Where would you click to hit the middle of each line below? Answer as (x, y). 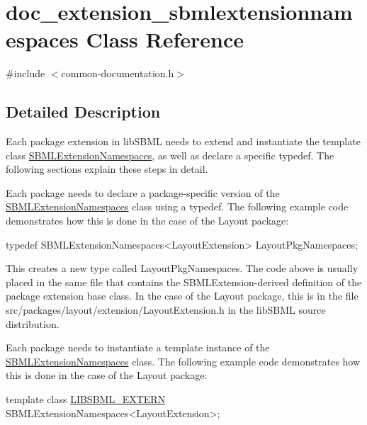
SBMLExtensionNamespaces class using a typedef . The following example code (177, 206)
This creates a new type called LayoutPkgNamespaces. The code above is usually (182, 268)
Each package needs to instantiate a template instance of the (138, 347)
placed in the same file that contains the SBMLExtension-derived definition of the (184, 282)
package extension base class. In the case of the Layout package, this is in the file (182, 296)
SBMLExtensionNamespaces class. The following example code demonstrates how (183, 361)
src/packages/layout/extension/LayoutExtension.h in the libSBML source (166, 310)
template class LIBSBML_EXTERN (86, 399)
